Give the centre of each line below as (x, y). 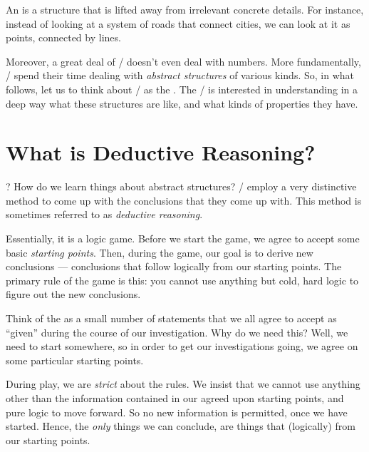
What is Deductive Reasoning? (161, 152)
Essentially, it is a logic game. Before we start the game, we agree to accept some (183, 238)
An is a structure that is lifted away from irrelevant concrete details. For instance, (185, 9)
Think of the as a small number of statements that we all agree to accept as (171, 318)
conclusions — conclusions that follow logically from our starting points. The (174, 266)
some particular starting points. (75, 360)
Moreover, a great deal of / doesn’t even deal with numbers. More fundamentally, (183, 61)
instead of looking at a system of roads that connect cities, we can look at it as (178, 23)
